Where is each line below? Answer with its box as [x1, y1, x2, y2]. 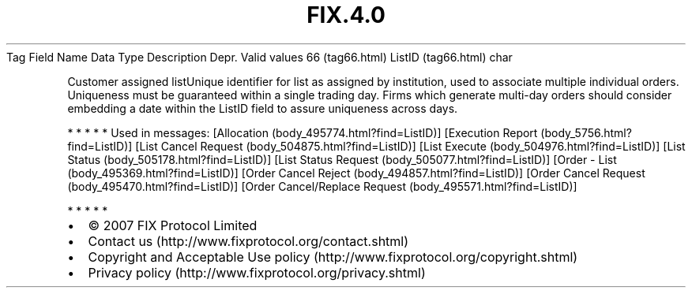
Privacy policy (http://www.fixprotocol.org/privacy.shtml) [88, 264, 426, 281]
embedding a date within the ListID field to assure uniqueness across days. [67, 101, 458, 115]
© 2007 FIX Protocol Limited [88, 217, 258, 233]
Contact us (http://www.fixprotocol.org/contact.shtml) [88, 233, 409, 249]
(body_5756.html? [540, 125, 632, 140]
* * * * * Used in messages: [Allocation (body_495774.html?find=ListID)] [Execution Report [67, 125, 538, 140]
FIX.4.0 [307, 2, 385, 28]
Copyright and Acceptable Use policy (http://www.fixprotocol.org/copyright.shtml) [88, 248, 578, 265]
